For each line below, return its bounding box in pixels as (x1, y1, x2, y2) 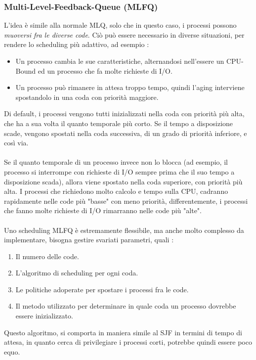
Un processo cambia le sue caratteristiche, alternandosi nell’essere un (15, 56, 224, 66)
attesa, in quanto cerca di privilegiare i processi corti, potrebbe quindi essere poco (4, 337, 252, 347)
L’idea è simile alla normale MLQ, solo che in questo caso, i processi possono (4, 20, 237, 30)
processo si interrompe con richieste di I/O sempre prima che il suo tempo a (4, 166, 235, 177)
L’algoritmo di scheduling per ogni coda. (15, 268, 138, 278)
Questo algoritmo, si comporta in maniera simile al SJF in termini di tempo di (4, 327, 242, 337)
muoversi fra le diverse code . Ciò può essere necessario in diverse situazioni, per (4, 29, 245, 40)
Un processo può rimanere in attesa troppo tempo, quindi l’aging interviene (15, 82, 245, 92)
